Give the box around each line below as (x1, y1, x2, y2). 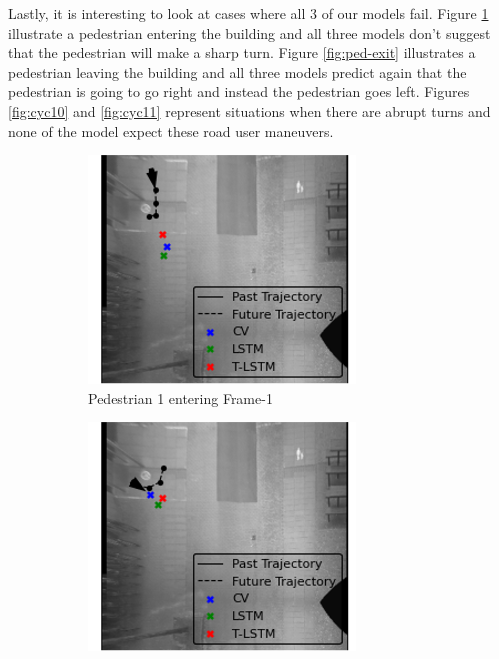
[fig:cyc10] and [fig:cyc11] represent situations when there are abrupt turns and (8, 100, 491, 121)
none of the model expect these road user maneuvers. (8, 120, 334, 141)
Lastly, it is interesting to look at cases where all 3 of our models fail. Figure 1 (8, 3, 489, 23)
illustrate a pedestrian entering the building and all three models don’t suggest (8, 22, 491, 43)
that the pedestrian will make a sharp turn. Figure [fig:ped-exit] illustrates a (8, 42, 476, 63)
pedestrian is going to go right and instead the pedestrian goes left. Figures (8, 81, 470, 102)
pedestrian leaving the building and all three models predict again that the (8, 61, 467, 82)
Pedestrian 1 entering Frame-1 (88, 387, 273, 408)
